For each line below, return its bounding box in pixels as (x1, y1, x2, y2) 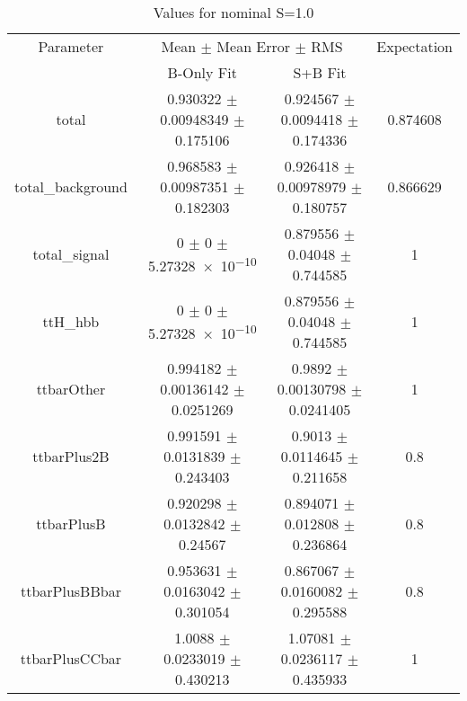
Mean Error (216, 36, 291, 57)
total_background (14, 176, 128, 197)
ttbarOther (36, 378, 106, 399)
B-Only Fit (167, 62, 237, 83)
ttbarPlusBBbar (20, 581, 121, 601)
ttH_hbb (42, 311, 100, 332)
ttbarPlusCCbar (20, 648, 122, 669)
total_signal (32, 244, 110, 264)
